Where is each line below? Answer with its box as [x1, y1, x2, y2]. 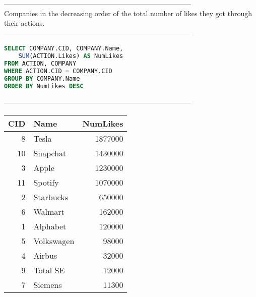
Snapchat [33, 147, 67, 159]
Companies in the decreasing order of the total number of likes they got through [4, 8, 252, 18]
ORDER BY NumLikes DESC [4, 82, 84, 90]
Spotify [33, 176, 59, 189]
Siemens [33, 279, 62, 291]
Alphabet [33, 220, 67, 232]
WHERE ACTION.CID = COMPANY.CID [4, 68, 112, 75]
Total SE [33, 264, 65, 276]
